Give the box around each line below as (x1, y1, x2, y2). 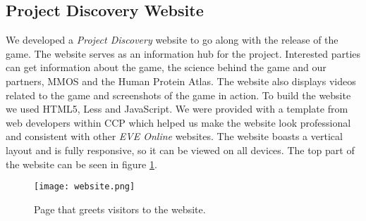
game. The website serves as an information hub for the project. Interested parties (6, 46, 361, 61)
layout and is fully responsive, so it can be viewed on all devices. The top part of (6, 142, 355, 157)
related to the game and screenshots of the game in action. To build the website (6, 87, 351, 102)
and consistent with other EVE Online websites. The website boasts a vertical (6, 129, 343, 144)
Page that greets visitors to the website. (34, 201, 206, 216)
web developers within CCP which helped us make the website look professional (6, 115, 351, 130)
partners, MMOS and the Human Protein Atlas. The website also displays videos (6, 73, 356, 88)
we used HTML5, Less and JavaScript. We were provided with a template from (6, 101, 348, 116)
